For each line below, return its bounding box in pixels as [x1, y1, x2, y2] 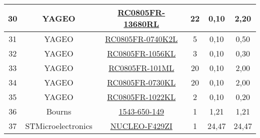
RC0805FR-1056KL [107, 47, 176, 59]
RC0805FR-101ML [108, 62, 174, 73]
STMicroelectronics [25, 120, 92, 131]
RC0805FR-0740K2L [105, 33, 178, 44]
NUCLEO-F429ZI [110, 120, 172, 131]
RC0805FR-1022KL [107, 91, 176, 102]
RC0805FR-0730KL [107, 76, 176, 88]
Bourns [46, 105, 71, 117]
